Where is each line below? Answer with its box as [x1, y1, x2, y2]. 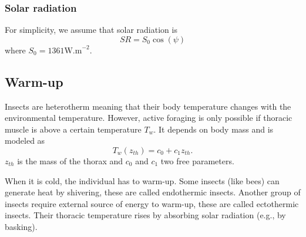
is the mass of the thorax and [17, 154, 123, 167]
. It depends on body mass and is [153, 123, 274, 135]
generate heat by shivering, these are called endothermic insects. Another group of [5, 186, 301, 198]
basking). [5, 220, 38, 232]
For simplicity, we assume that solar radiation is [5, 23, 177, 36]
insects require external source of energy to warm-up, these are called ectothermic [5, 197, 299, 209]
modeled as [5, 134, 45, 147]
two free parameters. [160, 154, 234, 167]
